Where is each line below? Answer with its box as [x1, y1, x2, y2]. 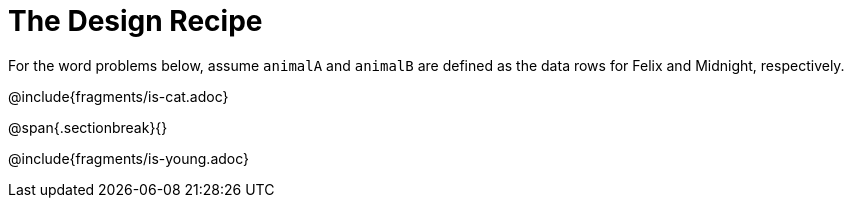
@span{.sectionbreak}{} [8, 118, 168, 136]
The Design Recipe [8, 4, 263, 38]
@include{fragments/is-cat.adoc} [8, 87, 229, 105]
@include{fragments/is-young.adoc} [8, 149, 250, 167]
